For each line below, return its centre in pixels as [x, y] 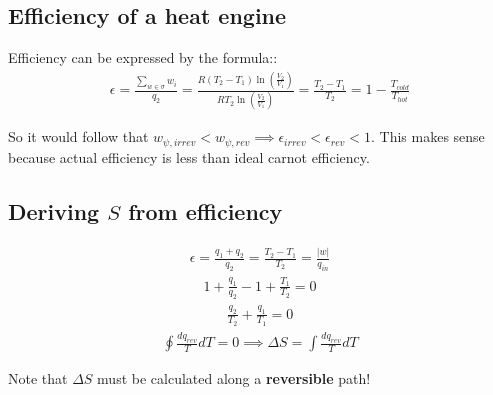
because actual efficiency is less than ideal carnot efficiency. [189, 156]
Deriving [54, 210]
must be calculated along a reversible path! [234, 378]
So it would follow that [78, 136]
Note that [38, 378]
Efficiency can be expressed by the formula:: [143, 57]
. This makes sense [428, 136]
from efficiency [205, 210]
